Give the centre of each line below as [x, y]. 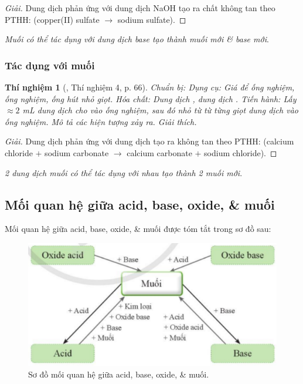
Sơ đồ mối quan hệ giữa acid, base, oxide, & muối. [119, 374]
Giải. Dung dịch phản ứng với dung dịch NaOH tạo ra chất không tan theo [140, 8]
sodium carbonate [77, 152]
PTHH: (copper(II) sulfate [52, 19]
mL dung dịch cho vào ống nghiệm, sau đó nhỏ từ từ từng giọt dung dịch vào [160, 110]
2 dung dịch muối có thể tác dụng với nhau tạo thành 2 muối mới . [124, 172]
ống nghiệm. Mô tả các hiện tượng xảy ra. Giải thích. [101, 121]
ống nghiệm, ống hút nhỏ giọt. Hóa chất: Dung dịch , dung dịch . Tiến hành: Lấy [151, 98]
